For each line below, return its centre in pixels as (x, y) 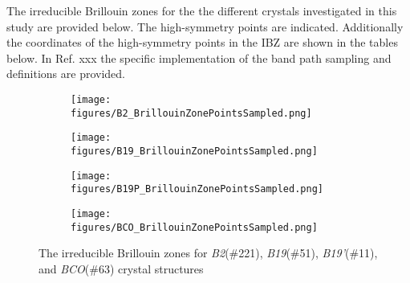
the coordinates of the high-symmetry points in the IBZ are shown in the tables (202, 42)
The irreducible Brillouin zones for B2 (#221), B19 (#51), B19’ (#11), (208, 253)
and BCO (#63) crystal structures (121, 268)
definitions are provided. (66, 74)
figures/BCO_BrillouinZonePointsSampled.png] (194, 227)
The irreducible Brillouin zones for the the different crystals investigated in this (202, 10)
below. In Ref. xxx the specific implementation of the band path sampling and (199, 57)
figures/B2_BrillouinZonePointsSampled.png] (191, 113)
